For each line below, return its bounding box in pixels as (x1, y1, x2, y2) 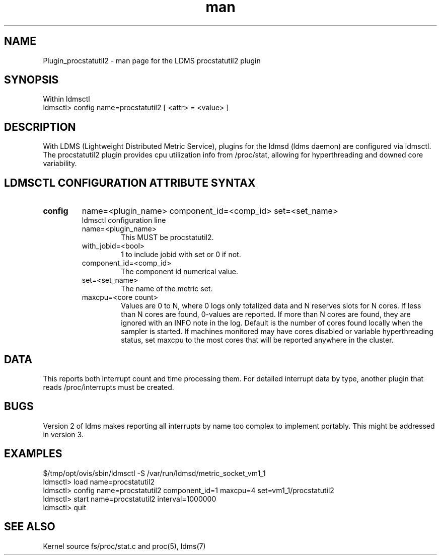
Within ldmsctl (43, 95, 90, 104)
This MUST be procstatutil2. (121, 233, 214, 242)
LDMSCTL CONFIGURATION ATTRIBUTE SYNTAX (4, 176, 256, 189)
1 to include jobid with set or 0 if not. (121, 250, 241, 259)
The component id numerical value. (121, 267, 238, 276)
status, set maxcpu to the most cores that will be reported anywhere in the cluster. (121, 336, 394, 345)
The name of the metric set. (121, 284, 213, 293)
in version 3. (43, 430, 84, 439)
